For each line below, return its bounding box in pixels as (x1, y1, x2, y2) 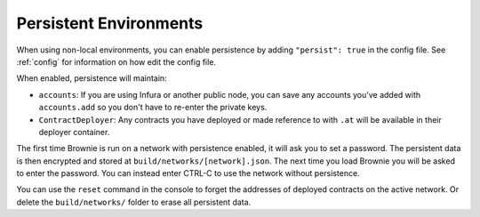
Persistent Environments (16, 13, 204, 33)
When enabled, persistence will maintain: (16, 73, 168, 84)
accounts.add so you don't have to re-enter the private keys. (38, 102, 268, 113)
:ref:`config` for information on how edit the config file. (16, 56, 217, 67)
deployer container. (38, 126, 110, 137)
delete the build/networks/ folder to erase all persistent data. (16, 197, 252, 207)
